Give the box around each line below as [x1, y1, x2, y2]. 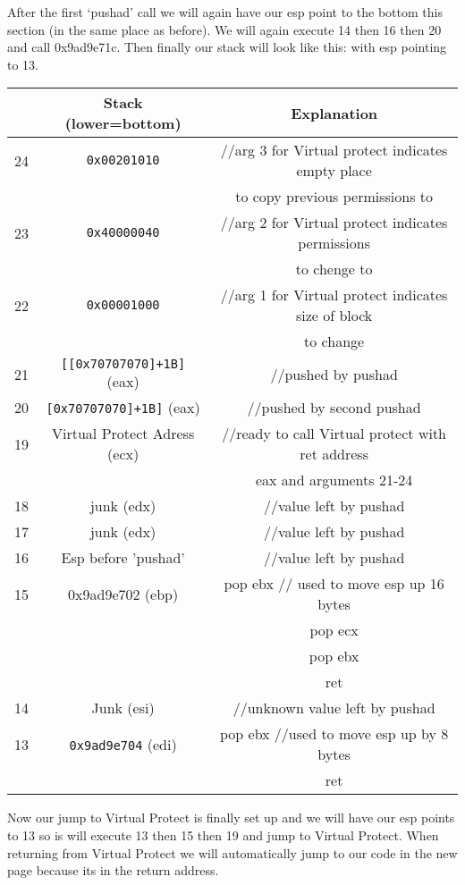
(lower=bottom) [64, 113, 182, 134]
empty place [296, 160, 372, 181]
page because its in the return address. [7, 861, 219, 880]
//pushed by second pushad [247, 397, 421, 418]
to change [304, 331, 365, 352]
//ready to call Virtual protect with [222, 423, 447, 444]
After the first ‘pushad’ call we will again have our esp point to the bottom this [7, 3, 443, 21]
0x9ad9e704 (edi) [69, 733, 177, 754]
